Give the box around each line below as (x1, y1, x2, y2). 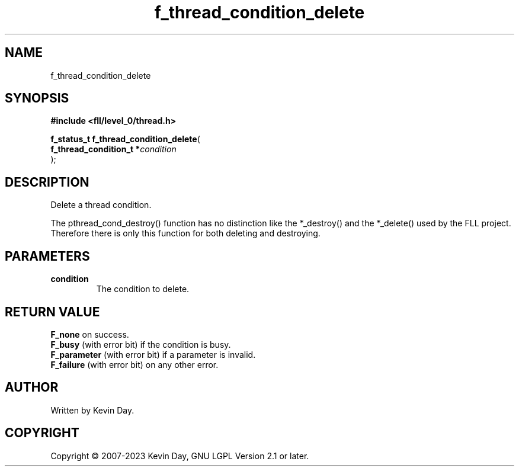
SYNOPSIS (5, 91, 69, 106)
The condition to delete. (96, 284, 190, 294)
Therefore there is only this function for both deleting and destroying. (50, 228, 321, 239)
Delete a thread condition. (50, 200, 152, 210)
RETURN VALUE (5, 304, 100, 319)
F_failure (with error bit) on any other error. (50, 359, 219, 370)
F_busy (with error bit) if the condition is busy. (50, 339, 231, 350)
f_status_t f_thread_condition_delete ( (50, 134, 200, 145)
